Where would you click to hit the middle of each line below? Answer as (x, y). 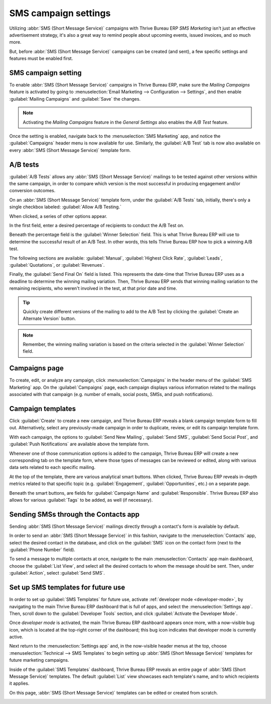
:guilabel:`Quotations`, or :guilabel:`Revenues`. (57, 265)
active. (16, 637)
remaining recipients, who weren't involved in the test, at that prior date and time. (93, 288)
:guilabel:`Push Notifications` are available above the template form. (79, 444)
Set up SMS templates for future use (67, 588)
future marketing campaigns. (39, 660)
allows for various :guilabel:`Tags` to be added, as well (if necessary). (81, 500)
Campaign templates (43, 408)
